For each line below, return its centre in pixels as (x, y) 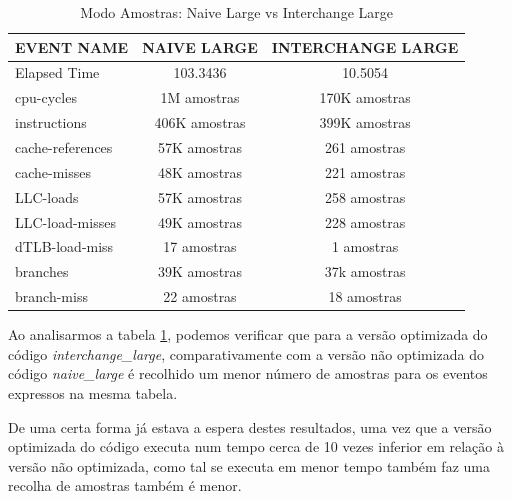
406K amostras (200, 122)
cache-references (64, 146)
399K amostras (365, 122)
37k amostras (365, 271)
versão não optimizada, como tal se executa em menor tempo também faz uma (249, 465)
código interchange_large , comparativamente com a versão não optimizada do (246, 353)
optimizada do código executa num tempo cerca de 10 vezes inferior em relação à (256, 446)
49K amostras (200, 221)
